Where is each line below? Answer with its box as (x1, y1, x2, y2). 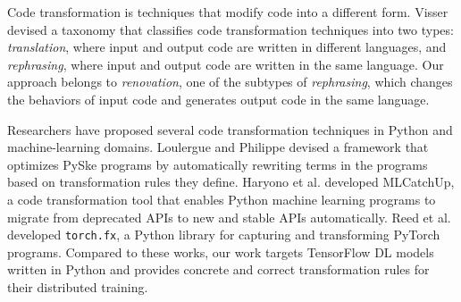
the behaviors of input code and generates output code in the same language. (7, 89, 430, 108)
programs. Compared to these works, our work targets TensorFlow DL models (7, 242, 434, 261)
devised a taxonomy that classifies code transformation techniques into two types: (7, 20, 454, 38)
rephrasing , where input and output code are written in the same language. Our (7, 55, 444, 73)
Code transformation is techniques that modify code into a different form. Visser (7, 3, 448, 21)
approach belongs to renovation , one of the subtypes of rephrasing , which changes (7, 72, 453, 91)
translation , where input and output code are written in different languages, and (7, 38, 447, 56)
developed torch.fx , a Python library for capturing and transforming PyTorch (7, 225, 440, 244)
